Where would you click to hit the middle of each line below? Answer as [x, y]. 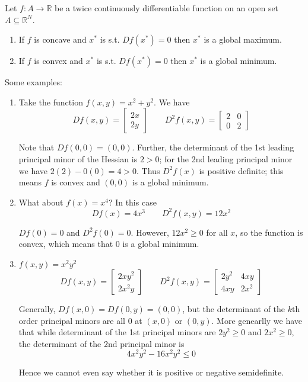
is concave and [60, 39]
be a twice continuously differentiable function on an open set [167, 8]
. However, [150, 232]
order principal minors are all [72, 320]
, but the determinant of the [234, 309]
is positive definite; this [241, 170]
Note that [36, 147]
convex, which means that [66, 244]
